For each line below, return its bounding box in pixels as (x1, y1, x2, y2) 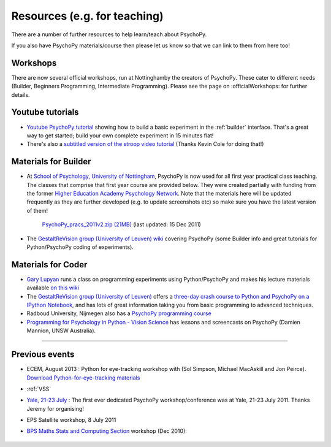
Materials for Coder (11, 259, 88, 270)
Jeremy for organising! (26, 405, 84, 412)
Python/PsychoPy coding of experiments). (26, 243, 134, 251)
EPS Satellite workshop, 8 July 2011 (26, 416, 116, 424)
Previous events (11, 350, 75, 360)
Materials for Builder (11, 156, 91, 167)
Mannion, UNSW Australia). (26, 327, 96, 334)
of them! (26, 207, 48, 214)
